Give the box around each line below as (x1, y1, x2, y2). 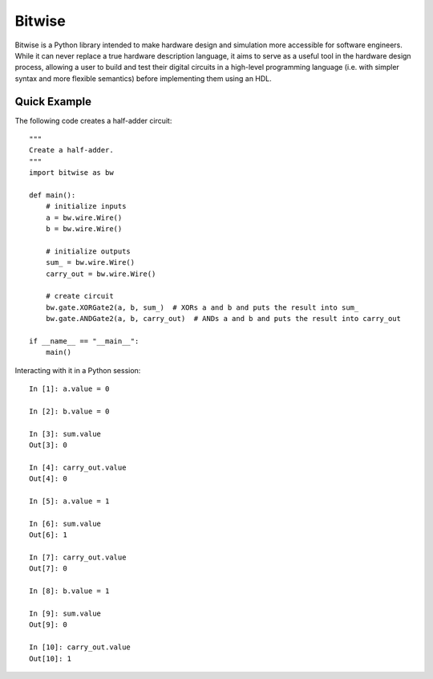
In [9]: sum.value (29, 609, 102, 618)
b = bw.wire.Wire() (45, 225, 123, 234)
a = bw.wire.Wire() (45, 213, 123, 222)
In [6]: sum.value (29, 518, 102, 528)
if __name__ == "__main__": (29, 337, 140, 346)
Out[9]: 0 (29, 620, 67, 629)
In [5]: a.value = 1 (29, 497, 110, 506)
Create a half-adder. (29, 145, 114, 155)
